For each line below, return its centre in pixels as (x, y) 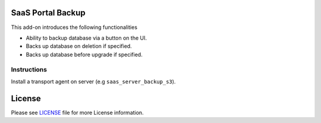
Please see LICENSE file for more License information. (77, 112)
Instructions (29, 70)
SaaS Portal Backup (48, 13)
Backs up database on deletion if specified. (79, 46)
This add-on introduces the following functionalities (74, 27)
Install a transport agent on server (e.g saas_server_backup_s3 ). (93, 81)
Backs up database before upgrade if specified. (84, 54)
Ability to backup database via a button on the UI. (86, 38)
